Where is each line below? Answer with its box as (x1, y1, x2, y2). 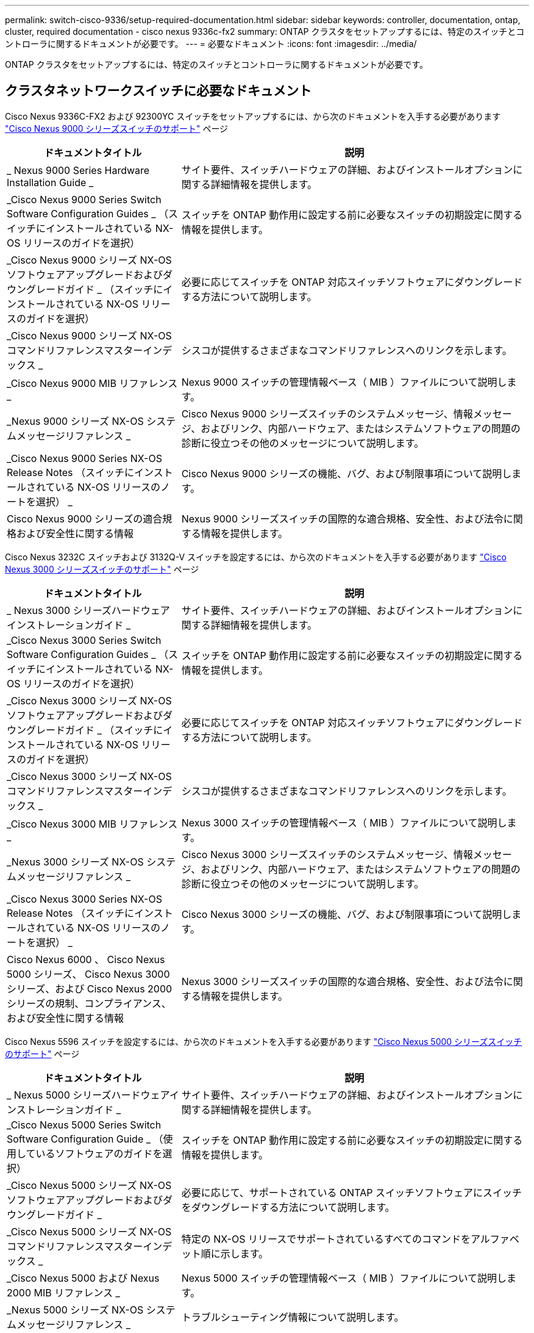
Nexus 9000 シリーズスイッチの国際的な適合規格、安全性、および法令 (181, 512, 504, 525)
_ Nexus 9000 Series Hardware (7, 164, 150, 176)
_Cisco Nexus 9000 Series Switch (7, 193, 162, 206)
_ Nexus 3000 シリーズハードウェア (7, 604, 170, 616)
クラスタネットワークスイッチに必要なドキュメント (5, 83, 311, 99)
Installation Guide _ (7, 176, 94, 189)
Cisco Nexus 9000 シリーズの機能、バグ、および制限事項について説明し (181, 467, 512, 480)
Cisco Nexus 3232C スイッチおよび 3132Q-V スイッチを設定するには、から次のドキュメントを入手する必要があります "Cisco (5, 551, 507, 562)
